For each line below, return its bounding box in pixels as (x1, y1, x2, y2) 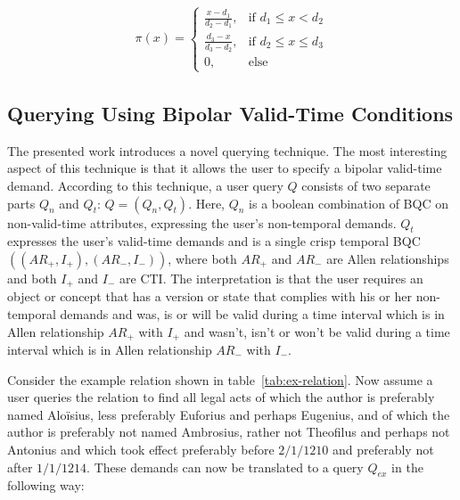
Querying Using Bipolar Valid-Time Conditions (7, 99, 454, 127)
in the (391, 457, 423, 476)
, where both (168, 249, 237, 267)
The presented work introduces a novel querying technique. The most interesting (7, 141, 448, 160)
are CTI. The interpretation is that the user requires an (119, 268, 423, 287)
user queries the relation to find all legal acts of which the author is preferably (7, 388, 435, 406)
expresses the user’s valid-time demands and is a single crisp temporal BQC (7, 232, 421, 250)
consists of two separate (301, 176, 431, 194)
